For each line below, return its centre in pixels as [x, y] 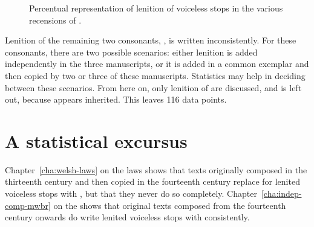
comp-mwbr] [28, 205]
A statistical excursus [96, 140]
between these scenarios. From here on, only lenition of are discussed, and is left [153, 87]
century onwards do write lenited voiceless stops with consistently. [127, 217]
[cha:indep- [281, 193]
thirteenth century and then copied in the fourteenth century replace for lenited [152, 181]
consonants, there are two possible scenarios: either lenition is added [131, 52]
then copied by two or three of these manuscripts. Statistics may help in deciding [155, 75]
